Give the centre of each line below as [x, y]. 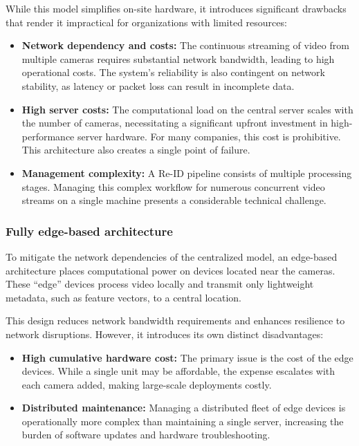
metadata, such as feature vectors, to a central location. [123, 297]
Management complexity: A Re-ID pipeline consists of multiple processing [187, 173]
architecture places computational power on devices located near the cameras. [171, 270]
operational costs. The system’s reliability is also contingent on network [173, 72]
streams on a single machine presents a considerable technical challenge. [174, 200]
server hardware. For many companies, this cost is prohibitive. [209, 136]
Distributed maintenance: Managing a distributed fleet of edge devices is [184, 408]
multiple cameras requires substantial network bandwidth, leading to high [178, 58]
